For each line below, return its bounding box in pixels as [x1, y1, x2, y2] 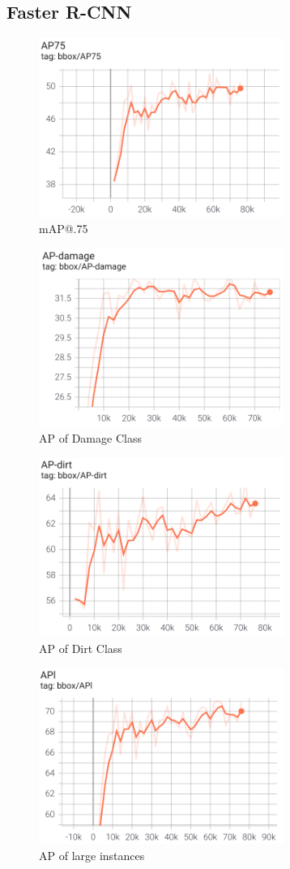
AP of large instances [39, 846, 145, 863]
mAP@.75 [39, 220, 88, 237]
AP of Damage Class [39, 429, 142, 446]
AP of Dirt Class [39, 640, 122, 657]
